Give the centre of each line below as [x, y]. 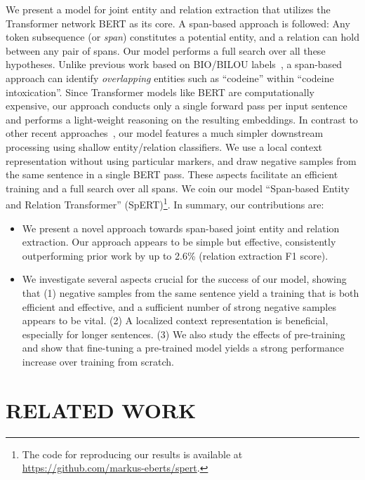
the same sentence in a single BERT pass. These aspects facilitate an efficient [172, 174]
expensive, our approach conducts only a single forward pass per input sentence [177, 106]
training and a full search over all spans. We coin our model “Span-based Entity [178, 188]
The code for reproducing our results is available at [132, 454]
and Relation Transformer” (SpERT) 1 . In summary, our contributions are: [165, 203]
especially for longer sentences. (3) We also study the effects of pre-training [184, 334]
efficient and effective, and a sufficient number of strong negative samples [179, 306]
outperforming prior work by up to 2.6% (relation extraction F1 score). [175, 255]
